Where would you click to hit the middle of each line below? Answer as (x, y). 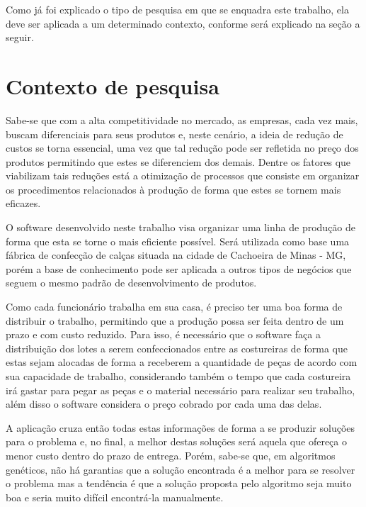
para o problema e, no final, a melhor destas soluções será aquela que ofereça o (176, 441)
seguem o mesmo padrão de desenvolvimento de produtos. (131, 283)
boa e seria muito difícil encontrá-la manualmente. (115, 497)
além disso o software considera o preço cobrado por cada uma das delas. (164, 404)
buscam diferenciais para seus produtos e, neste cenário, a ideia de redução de (175, 134)
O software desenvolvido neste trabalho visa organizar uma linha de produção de (181, 227)
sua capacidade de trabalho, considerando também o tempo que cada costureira (178, 376)
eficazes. (23, 203)
